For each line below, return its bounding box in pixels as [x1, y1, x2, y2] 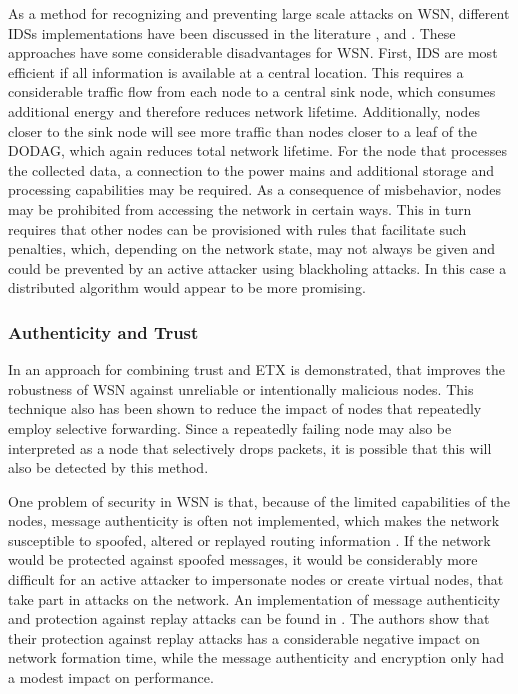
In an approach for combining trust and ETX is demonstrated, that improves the [8, 359, 505, 380]
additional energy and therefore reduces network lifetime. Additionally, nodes [8, 100, 481, 121]
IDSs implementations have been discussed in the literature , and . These [8, 22, 456, 43]
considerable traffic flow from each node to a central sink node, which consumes [8, 81, 496, 102]
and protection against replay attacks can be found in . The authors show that [8, 608, 490, 629]
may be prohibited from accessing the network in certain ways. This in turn [8, 198, 472, 219]
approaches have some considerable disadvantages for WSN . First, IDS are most [8, 42, 498, 63]
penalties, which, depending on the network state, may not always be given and [8, 238, 496, 259]
